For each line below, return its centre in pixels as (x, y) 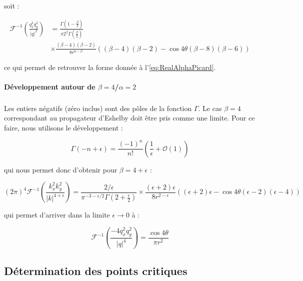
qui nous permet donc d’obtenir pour (61, 169)
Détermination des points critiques (96, 270)
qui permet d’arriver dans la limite (57, 215)
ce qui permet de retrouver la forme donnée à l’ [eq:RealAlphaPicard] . (110, 67)
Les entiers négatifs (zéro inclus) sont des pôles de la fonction (98, 108)
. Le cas (210, 108)
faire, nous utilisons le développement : (63, 128)
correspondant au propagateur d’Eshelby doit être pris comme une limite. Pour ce (129, 118)
